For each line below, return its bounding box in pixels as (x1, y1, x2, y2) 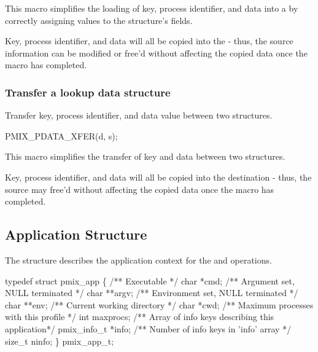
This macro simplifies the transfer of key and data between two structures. (5, 150, 285, 163)
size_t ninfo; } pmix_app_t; (5, 334, 114, 347)
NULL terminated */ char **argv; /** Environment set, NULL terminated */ (5, 286, 298, 299)
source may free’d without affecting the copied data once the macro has (5, 182, 274, 195)
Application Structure (5, 225, 147, 244)
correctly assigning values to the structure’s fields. (5, 14, 193, 26)
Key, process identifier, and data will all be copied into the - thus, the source (5, 34, 293, 47)
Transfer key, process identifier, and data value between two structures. (5, 109, 273, 122)
